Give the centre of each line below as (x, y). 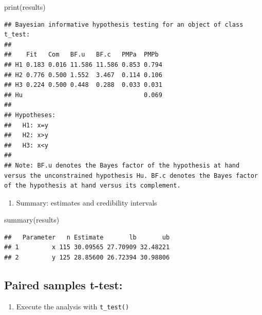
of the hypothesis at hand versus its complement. (92, 186)
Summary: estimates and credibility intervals (87, 202)
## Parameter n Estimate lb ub (87, 237)
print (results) (25, 7)
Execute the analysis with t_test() (73, 306)
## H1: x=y (26, 125)
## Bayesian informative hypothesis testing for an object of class (124, 24)
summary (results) (32, 220)
